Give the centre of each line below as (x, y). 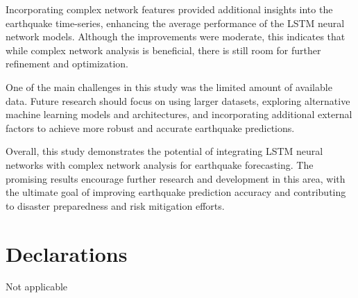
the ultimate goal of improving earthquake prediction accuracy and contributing (176, 192)
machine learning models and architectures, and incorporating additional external (179, 114)
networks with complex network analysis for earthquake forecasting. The (160, 164)
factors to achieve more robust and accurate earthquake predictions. (150, 127)
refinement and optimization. (67, 64)
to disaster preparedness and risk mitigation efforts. (115, 205)
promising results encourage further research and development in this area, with (176, 178)
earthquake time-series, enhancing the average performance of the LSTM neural (175, 23)
